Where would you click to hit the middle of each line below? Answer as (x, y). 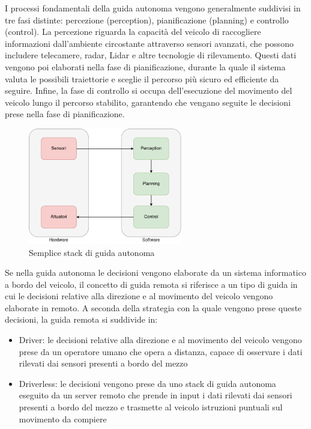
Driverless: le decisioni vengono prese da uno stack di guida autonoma (147, 383)
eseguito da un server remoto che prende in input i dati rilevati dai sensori (155, 395)
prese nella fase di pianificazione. (65, 114)
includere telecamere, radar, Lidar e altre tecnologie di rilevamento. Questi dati (151, 55)
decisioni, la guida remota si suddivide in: (81, 319)
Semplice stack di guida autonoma (92, 252)
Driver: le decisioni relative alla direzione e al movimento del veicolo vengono (160, 340)
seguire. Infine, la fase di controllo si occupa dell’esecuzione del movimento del (149, 90)
